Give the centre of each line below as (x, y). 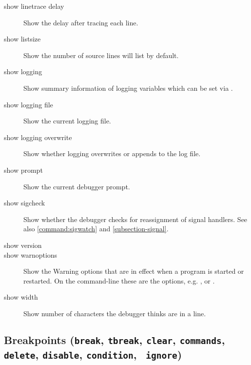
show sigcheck (25, 203)
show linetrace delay (34, 6)
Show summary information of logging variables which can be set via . (128, 88)
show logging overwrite (38, 137)
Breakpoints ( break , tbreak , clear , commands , (115, 339)
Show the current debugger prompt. (77, 186)
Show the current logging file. (67, 121)
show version (23, 245)
